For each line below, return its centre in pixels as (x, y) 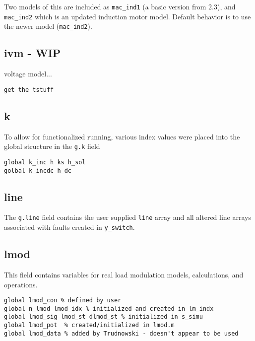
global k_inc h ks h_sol (45, 162)
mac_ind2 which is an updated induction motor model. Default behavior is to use (127, 16)
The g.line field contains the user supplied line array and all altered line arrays (127, 217)
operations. (21, 284)
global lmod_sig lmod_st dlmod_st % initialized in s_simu (103, 317)
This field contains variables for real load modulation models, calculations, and (124, 274)
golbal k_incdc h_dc (38, 170)
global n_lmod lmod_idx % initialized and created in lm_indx (109, 308)
